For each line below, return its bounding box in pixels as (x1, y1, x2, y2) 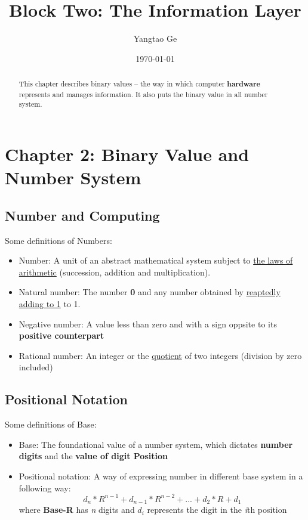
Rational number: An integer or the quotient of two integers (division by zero (19, 349, 302, 361)
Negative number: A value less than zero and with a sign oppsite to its (19, 317, 277, 330)
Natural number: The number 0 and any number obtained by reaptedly (19, 286, 281, 298)
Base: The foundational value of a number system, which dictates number (19, 438, 293, 450)
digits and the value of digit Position (19, 450, 168, 462)
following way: (19, 481, 71, 494)
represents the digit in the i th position (147, 503, 287, 516)
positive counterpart (19, 329, 104, 342)
